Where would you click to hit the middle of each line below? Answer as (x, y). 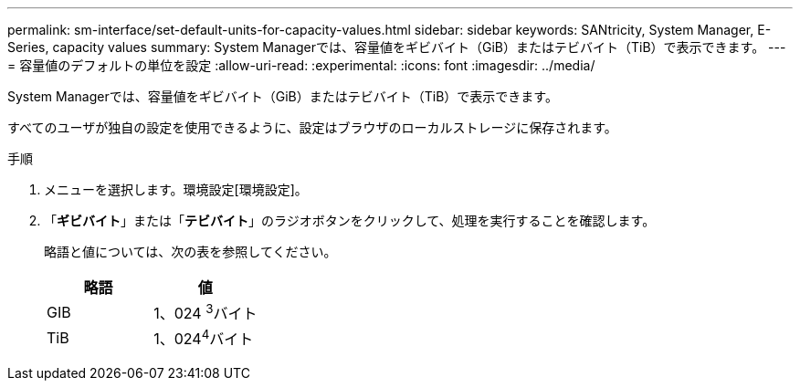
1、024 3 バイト (205, 312)
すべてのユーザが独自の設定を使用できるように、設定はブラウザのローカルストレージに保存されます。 (312, 127)
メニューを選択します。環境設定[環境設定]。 (176, 189)
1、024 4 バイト (204, 338)
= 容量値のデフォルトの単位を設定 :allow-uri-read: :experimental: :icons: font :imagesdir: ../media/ (301, 65)
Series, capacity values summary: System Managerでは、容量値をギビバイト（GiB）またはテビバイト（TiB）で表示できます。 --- (397, 47)
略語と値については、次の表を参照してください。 (190, 252)
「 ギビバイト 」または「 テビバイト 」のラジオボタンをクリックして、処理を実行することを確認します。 (350, 220)
